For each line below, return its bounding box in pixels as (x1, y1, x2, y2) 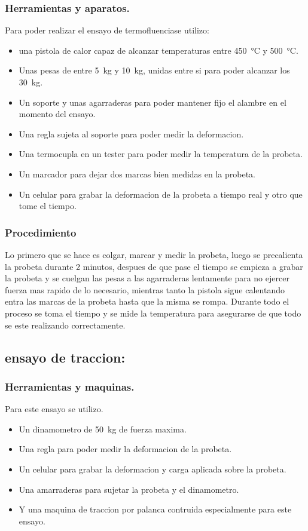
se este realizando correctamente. (5, 318, 126, 331)
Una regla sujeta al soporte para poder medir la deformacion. (19, 127, 244, 140)
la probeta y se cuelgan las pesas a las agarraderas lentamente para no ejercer (5, 272, 289, 284)
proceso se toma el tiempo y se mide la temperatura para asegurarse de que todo (5, 306, 301, 319)
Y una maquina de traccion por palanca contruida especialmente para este (19, 503, 292, 515)
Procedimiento (5, 225, 77, 240)
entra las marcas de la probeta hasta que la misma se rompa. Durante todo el (5, 295, 289, 308)
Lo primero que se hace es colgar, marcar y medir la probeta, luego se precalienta (5, 248, 303, 260)
